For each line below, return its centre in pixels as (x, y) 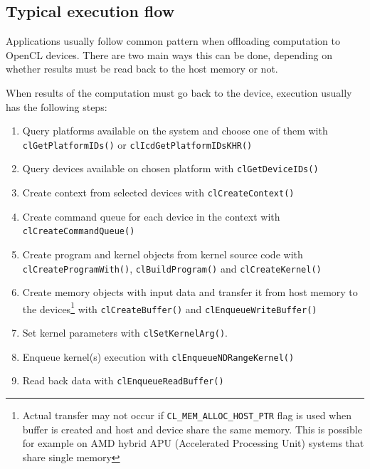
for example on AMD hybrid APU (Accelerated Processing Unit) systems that (193, 443)
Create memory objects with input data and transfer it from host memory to (190, 292)
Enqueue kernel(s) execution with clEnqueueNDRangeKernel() (158, 356)
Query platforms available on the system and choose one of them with (175, 131)
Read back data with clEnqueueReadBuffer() (123, 380)
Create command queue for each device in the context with (151, 216)
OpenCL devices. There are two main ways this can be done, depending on (169, 54)
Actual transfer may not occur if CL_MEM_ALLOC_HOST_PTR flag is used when (187, 415)
